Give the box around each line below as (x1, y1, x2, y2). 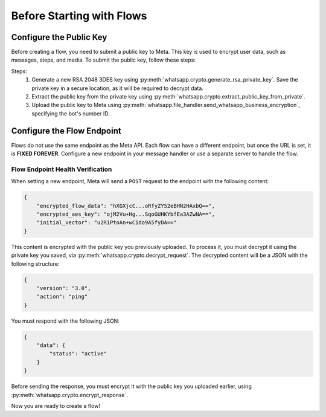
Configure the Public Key (11, 32, 107, 42)
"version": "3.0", (36, 285, 91, 291)
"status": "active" (49, 351, 107, 357)
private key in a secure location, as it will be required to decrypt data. (31, 85, 203, 92)
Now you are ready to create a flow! (11, 402, 101, 409)
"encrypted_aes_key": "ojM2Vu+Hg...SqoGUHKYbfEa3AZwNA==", (36, 211, 216, 218)
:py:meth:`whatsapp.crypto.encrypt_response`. (11, 391, 129, 398)
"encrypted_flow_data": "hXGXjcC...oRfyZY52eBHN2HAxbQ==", (36, 202, 216, 209)
